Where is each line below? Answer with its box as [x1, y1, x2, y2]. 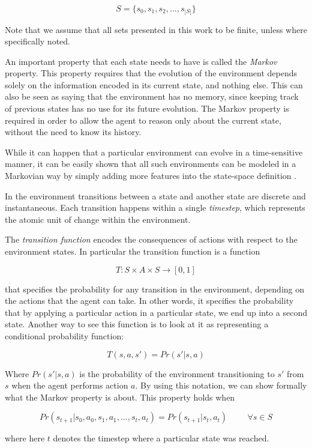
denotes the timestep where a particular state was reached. [53, 432, 269, 444]
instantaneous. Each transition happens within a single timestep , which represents [5, 201, 305, 214]
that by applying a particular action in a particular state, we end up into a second [5, 306, 307, 318]
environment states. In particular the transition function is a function [5, 245, 260, 258]
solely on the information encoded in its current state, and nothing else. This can [5, 78, 303, 91]
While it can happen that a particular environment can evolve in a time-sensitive [5, 145, 303, 158]
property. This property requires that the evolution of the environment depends [5, 67, 298, 79]
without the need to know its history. [5, 126, 142, 138]
